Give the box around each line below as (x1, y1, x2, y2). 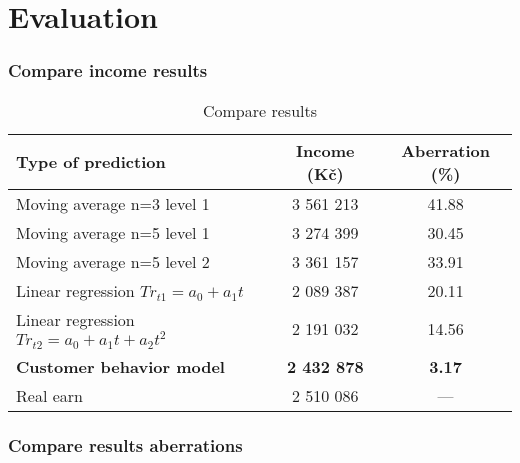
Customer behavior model (16, 354, 225, 378)
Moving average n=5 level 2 (16, 249, 210, 273)
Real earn (16, 383, 83, 407)
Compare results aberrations (8, 433, 243, 458)
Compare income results (8, 58, 208, 83)
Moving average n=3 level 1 (16, 191, 210, 215)
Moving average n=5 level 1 (16, 220, 210, 244)
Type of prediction (16, 150, 166, 174)
